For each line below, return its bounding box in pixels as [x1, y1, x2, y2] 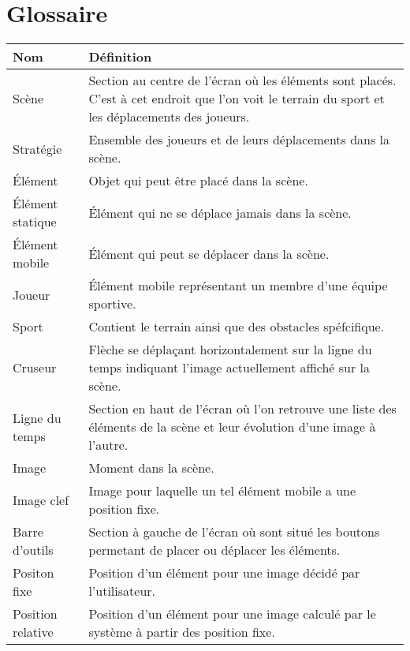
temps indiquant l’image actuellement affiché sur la [88, 358, 371, 377]
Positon [13, 563, 54, 582]
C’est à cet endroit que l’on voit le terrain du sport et [88, 89, 385, 108]
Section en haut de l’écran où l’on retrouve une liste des [88, 399, 397, 418]
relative [13, 623, 54, 642]
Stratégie [13, 139, 62, 158]
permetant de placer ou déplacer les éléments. [88, 541, 341, 559]
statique [13, 212, 57, 231]
